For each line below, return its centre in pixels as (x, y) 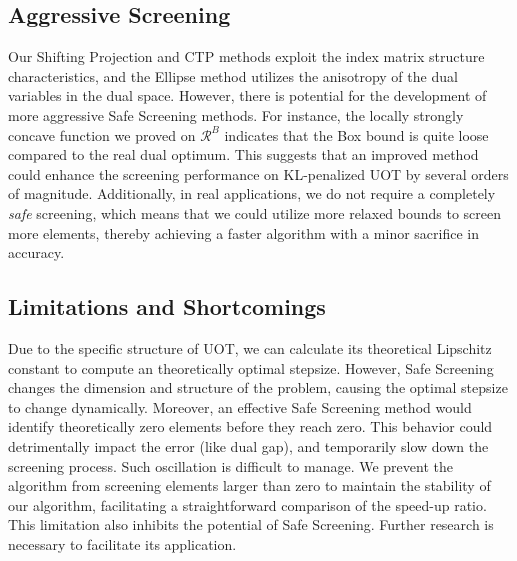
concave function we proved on (102, 134)
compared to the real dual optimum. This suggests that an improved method (243, 154)
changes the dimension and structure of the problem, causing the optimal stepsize (258, 387)
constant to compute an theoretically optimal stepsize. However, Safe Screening (251, 367)
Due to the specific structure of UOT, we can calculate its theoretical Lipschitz (250, 347)
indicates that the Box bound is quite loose (356, 134)
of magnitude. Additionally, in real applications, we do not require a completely (252, 193)
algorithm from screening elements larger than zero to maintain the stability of (249, 485)
